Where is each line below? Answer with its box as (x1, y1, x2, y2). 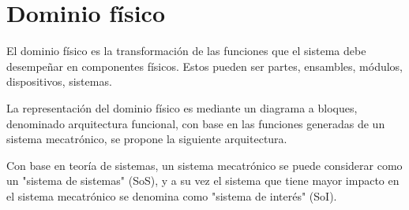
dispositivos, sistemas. (6, 73, 112, 90)
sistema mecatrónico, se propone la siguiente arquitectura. (6, 131, 287, 147)
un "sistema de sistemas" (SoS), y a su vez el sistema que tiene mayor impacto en (6, 172, 400, 189)
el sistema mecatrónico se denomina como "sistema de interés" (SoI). (6, 187, 337, 204)
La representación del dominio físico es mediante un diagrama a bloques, (6, 99, 358, 116)
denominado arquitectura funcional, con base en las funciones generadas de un (6, 115, 385, 131)
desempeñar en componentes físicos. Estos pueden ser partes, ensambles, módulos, (6, 57, 403, 74)
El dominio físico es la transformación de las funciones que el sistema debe (6, 42, 366, 59)
